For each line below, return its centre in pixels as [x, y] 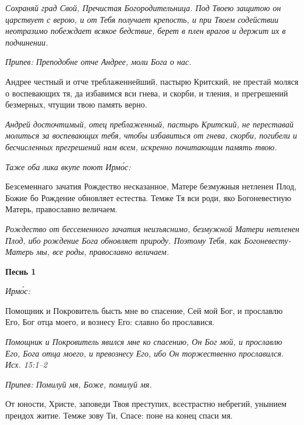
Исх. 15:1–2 [26, 364]
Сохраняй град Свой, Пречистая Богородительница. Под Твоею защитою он [143, 8]
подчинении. [27, 42]
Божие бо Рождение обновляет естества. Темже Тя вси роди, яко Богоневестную [148, 197]
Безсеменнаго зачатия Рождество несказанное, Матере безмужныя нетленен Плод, [151, 186]
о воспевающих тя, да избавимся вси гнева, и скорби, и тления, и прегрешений [147, 93]
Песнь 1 [21, 271]
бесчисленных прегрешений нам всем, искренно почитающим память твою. [141, 146]
